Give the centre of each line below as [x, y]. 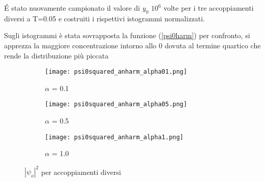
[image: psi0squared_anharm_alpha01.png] [116, 72]
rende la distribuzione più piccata [56, 55]
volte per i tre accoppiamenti [208, 8]
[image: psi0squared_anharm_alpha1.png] [114, 137]
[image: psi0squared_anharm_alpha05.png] [116, 104]
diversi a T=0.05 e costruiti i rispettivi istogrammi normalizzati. [105, 18]
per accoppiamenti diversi [81, 172]
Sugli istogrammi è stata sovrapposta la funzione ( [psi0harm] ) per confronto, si [127, 35]
